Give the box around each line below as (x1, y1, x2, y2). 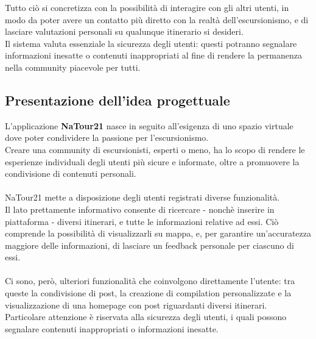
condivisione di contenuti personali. (5, 167, 136, 180)
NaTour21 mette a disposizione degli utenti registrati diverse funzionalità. (5, 191, 280, 204)
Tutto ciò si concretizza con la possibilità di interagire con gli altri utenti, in (5, 1, 289, 13)
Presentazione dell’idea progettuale (5, 90, 230, 109)
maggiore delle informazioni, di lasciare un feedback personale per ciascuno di (5, 238, 294, 251)
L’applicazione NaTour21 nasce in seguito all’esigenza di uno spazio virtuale (5, 119, 293, 132)
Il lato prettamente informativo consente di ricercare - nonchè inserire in (5, 202, 275, 215)
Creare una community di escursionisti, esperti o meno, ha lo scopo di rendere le (5, 143, 305, 155)
